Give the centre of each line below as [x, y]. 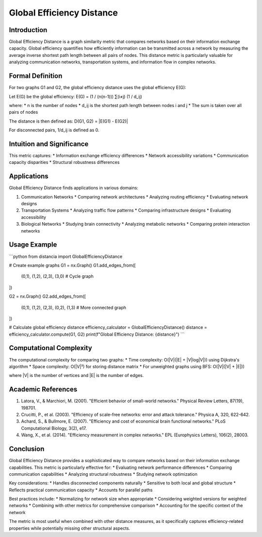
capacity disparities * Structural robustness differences [64, 162]
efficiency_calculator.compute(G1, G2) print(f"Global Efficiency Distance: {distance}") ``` [97, 334]
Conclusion [27, 449]
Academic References [43, 389]
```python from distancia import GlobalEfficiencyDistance [66, 256]
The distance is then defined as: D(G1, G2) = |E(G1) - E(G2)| [68, 121]
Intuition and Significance [49, 144]
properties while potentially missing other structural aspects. [70, 528]
